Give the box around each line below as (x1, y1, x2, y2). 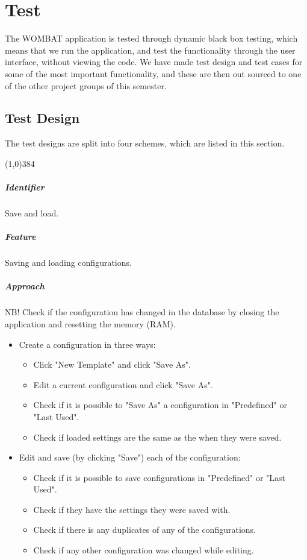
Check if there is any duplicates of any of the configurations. (33, 523, 256, 536)
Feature (5, 230, 36, 243)
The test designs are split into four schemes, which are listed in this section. (5, 137, 285, 149)
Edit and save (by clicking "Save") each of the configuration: (19, 451, 241, 464)
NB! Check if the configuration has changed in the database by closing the (5, 306, 279, 318)
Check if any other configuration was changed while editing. (33, 544, 254, 556)
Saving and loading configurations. (5, 256, 132, 269)
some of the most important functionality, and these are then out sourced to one (5, 67, 302, 80)
